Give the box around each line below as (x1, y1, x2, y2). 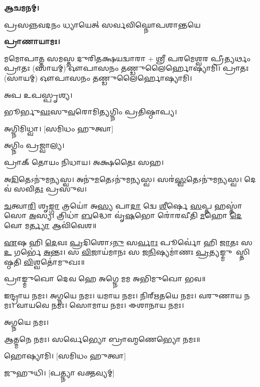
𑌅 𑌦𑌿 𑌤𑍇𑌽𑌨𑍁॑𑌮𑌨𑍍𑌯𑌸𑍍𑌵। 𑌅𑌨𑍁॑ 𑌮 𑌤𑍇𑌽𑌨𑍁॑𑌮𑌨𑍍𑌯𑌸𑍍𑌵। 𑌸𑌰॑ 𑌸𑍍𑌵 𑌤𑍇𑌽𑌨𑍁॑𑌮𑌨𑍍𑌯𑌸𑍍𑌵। (4, 173, 242, 184)
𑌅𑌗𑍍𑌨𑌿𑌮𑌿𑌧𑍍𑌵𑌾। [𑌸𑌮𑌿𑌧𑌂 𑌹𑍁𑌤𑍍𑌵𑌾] (4, 123, 114, 133)
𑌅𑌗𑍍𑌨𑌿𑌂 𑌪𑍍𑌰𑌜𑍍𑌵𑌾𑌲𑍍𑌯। (4, 140, 65, 150)
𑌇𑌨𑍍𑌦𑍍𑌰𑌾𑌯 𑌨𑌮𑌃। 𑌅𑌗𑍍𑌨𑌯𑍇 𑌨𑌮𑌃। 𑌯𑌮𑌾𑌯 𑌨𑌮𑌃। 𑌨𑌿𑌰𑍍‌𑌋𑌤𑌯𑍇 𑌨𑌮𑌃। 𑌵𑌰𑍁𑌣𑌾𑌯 (4, 290, 242, 300)
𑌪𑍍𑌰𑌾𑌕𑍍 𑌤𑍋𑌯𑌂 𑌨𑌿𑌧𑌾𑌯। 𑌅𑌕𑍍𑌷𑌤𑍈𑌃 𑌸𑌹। (4, 156, 164, 167)
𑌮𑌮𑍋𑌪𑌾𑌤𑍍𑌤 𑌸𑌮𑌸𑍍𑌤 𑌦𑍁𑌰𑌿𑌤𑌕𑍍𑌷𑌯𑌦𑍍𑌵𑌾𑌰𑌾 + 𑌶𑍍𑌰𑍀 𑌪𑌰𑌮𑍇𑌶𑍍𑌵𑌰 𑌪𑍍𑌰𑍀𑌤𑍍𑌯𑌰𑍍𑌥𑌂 (4, 53, 251, 63)
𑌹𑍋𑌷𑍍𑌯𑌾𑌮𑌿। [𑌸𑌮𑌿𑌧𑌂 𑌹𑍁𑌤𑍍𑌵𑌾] (4, 350, 126, 361)
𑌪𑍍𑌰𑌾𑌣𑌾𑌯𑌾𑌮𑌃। (4, 36, 60, 47)
